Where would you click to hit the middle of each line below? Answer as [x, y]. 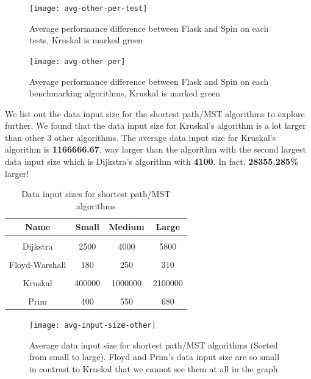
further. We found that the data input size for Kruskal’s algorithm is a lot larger [155, 125]
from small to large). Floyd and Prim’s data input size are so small [155, 357]
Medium [127, 227]
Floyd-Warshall [38, 264]
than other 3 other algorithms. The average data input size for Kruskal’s [141, 137]
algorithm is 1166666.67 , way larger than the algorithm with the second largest [155, 149]
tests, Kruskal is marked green [86, 40]
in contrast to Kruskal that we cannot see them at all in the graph [154, 368]
